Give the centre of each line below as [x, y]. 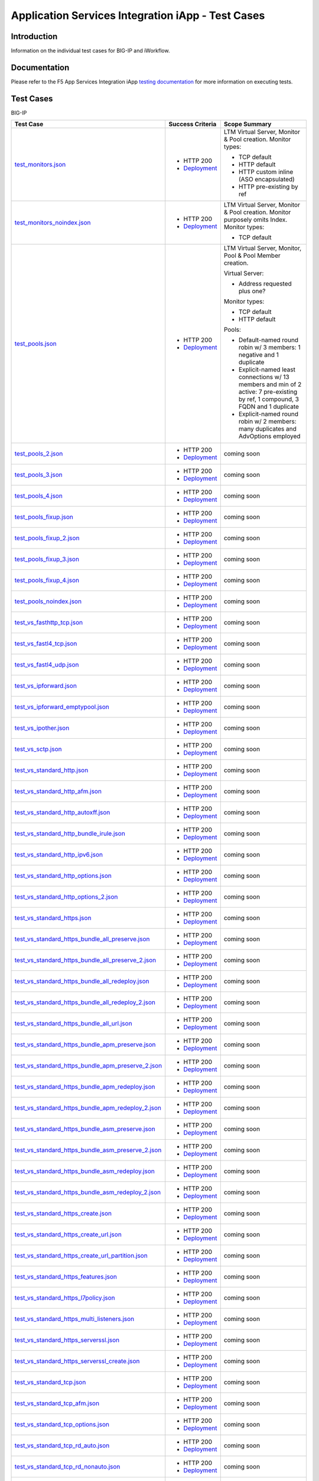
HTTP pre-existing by [268, 187]
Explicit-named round [268, 414]
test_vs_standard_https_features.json [66, 1277]
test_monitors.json [40, 165]
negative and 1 [258, 355]
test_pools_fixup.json [44, 517]
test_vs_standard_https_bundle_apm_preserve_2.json [88, 1066]
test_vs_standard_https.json [53, 918]
